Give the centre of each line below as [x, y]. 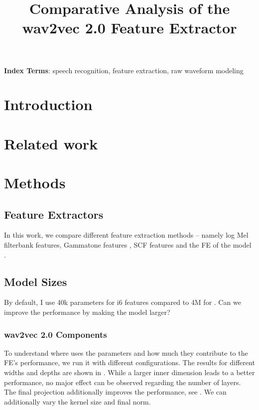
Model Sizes [36, 281]
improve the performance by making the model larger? [87, 312]
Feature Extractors [54, 214]
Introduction [48, 104]
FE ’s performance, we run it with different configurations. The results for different [129, 362]
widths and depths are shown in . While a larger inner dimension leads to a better [129, 372]
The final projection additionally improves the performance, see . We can [115, 392]
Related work [51, 143]
